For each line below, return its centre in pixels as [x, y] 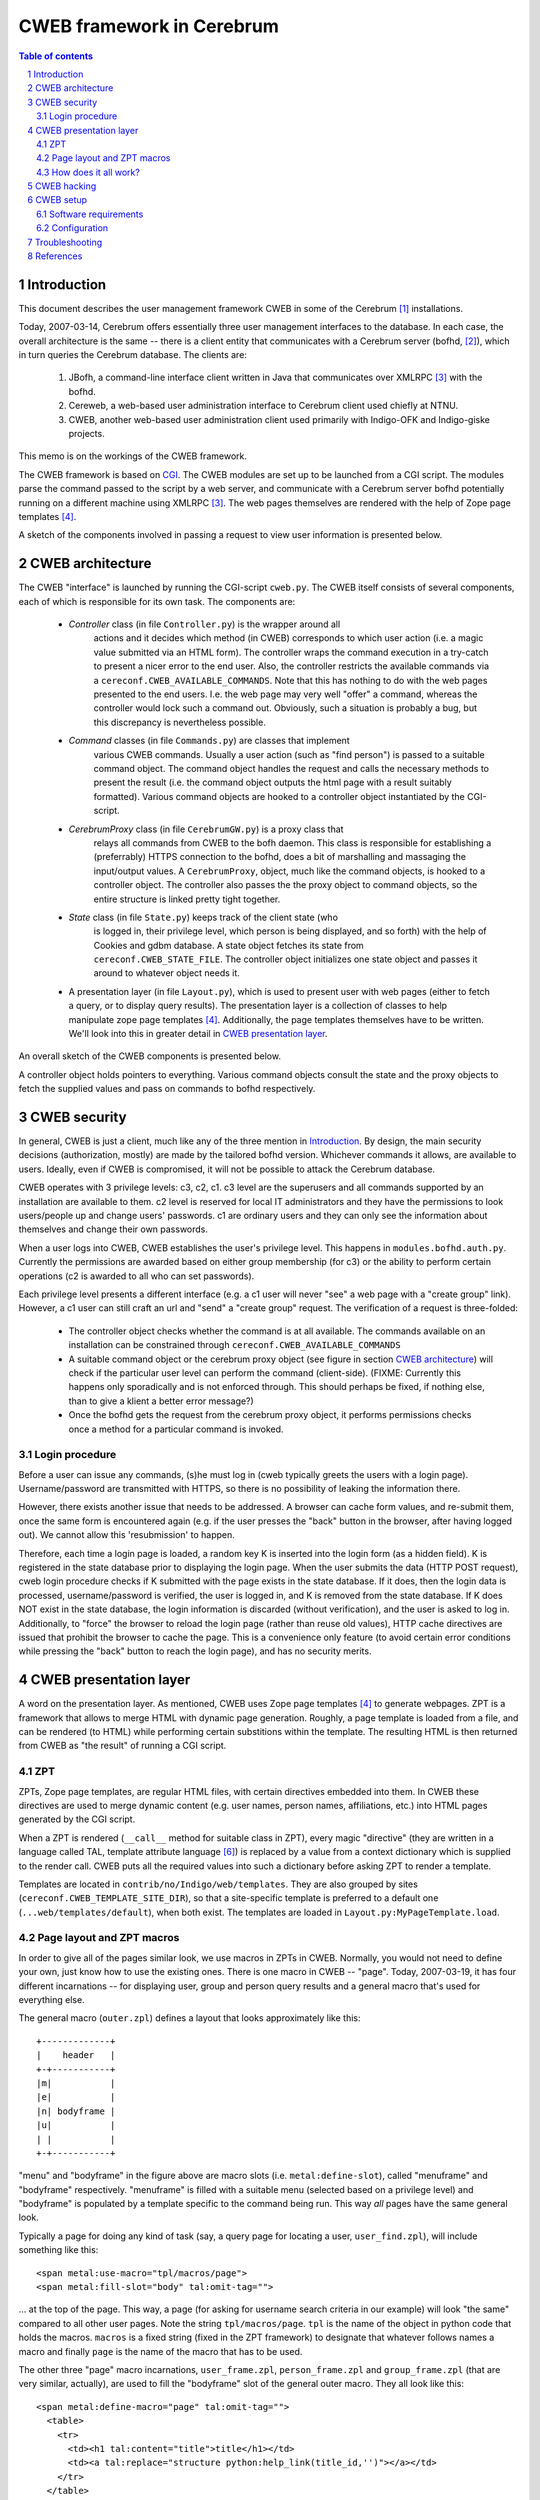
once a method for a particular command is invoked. [176, 1429]
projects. [86, 434]
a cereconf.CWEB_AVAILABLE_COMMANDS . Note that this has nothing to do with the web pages [290, 680]
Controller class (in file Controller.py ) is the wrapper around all [204, 624]
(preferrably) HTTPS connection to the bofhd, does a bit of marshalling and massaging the [280, 857]
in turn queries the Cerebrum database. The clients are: [132, 355]
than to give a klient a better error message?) [161, 1401]
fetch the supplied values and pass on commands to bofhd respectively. [167, 1089]
